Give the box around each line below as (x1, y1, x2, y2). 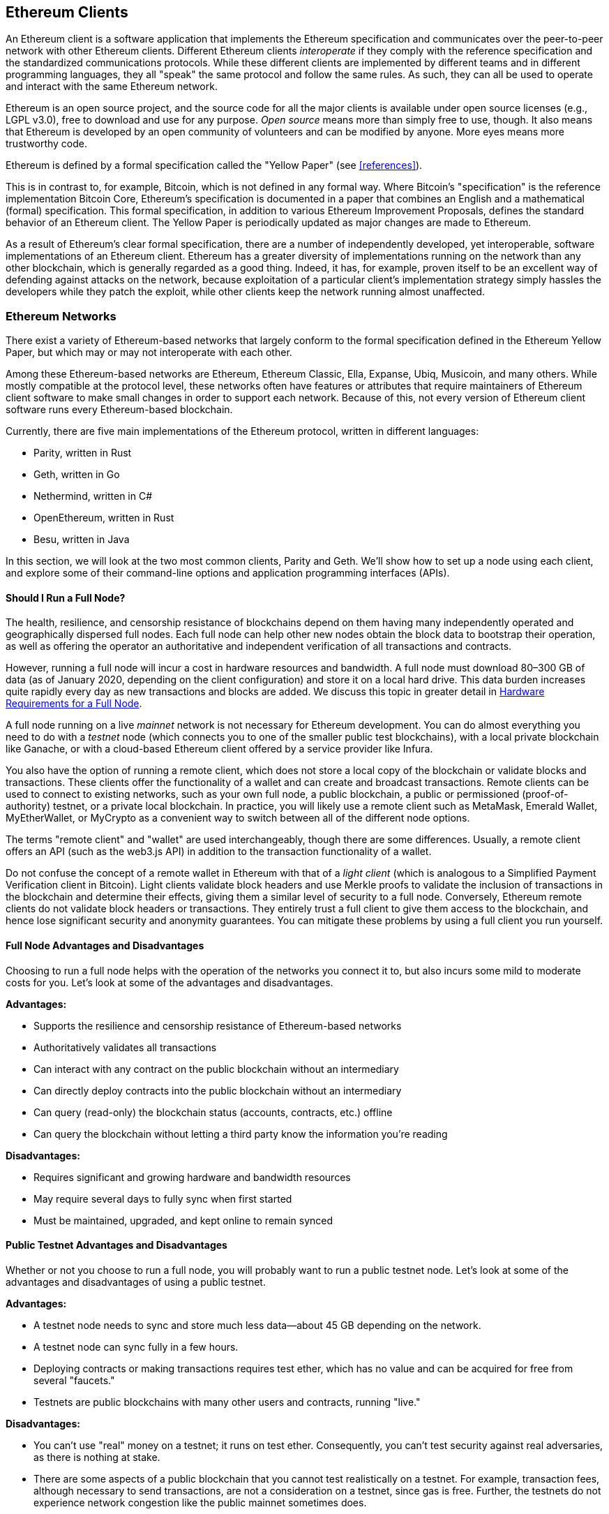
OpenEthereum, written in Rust (33, 512, 174, 524)
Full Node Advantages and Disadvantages (6, 940, 204, 951)
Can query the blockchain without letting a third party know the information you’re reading (33, 1127, 448, 1140)
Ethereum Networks (6, 309, 116, 323)
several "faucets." (33, 1374, 115, 1386)
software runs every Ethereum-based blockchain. (6, 403, 233, 416)
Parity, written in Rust (33, 447, 132, 459)
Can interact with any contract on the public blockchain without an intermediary (33, 1062, 399, 1075)
